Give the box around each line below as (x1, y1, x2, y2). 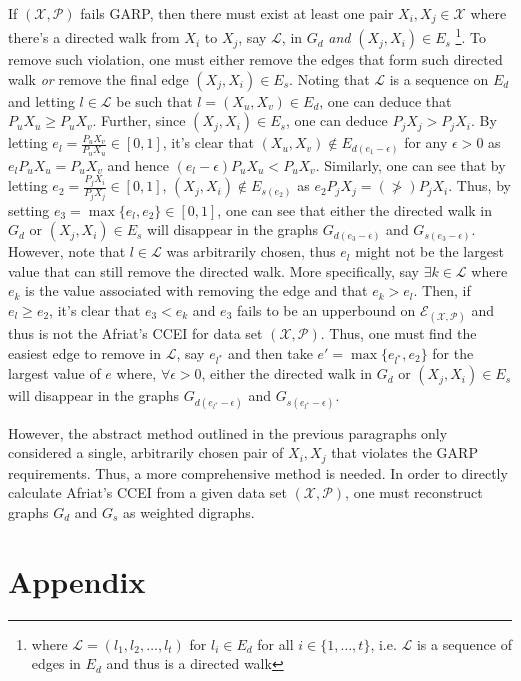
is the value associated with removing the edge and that (25, 280, 368, 301)
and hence (107, 154, 169, 175)
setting (8, 199, 50, 220)
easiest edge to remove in (8, 342, 161, 363)
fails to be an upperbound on (236, 299, 416, 320)
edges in (31, 653, 81, 674)
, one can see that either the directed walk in (217, 199, 493, 220)
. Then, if (413, 280, 471, 301)
